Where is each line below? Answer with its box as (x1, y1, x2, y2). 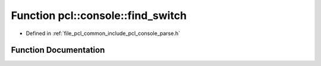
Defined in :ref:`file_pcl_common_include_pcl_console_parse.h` (26, 30, 181, 37)
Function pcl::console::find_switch (11, 9, 187, 22)
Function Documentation (11, 45, 105, 55)
